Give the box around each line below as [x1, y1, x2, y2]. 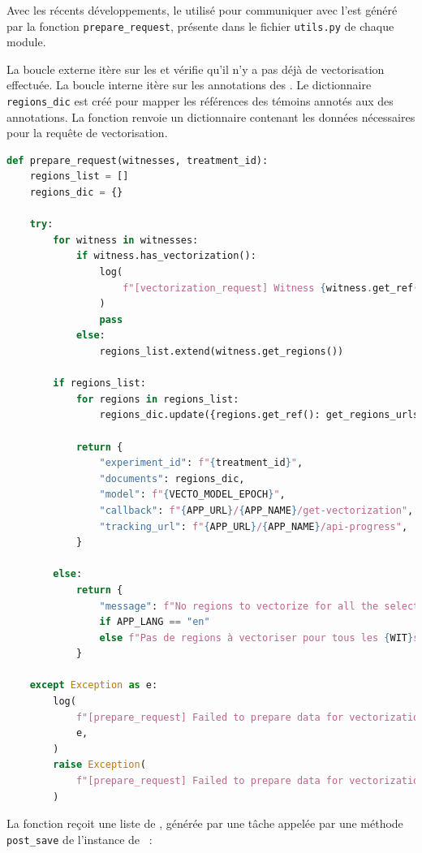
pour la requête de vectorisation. [6, 124, 168, 141]
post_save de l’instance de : [6, 830, 153, 847]
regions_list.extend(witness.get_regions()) [99, 346, 344, 357]
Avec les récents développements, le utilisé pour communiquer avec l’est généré [6, 2, 398, 18]
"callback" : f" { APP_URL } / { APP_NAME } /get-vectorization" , [99, 504, 414, 516]
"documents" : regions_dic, [99, 472, 245, 485]
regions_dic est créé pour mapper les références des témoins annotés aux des [6, 93, 394, 110]
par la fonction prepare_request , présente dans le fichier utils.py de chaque [6, 17, 394, 34]
